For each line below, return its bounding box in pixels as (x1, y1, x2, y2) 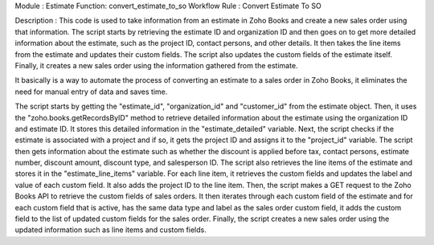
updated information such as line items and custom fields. (14, 225, 207, 235)
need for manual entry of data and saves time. (14, 87, 168, 96)
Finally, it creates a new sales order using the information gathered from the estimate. (14, 60, 298, 70)
